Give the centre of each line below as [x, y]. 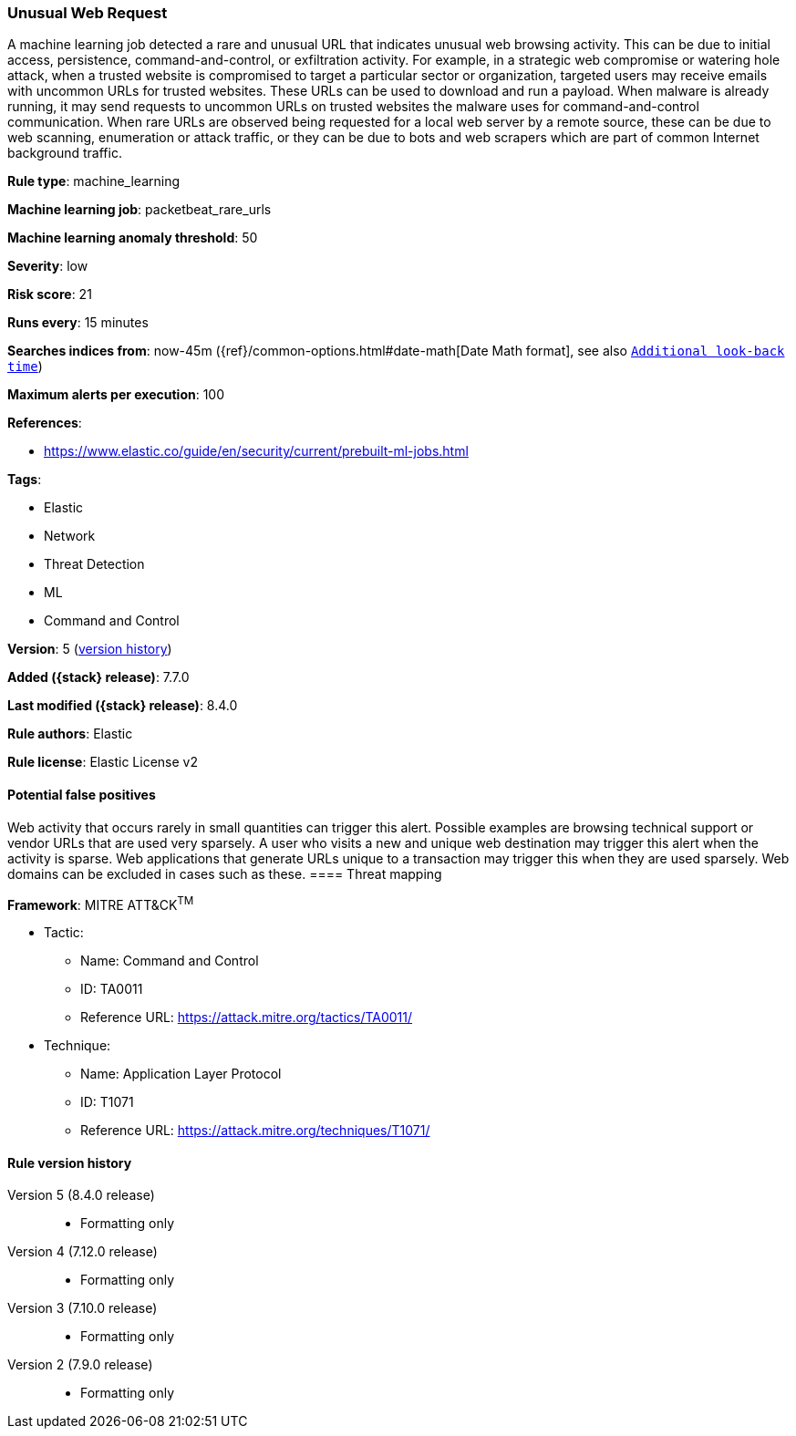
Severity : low [48, 266]
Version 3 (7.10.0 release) [83, 1308]
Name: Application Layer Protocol [181, 1074]
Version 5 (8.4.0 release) [81, 1195]
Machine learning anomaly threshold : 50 [133, 238]
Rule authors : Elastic [70, 734]
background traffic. [65, 153]
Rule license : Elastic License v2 [103, 762]
